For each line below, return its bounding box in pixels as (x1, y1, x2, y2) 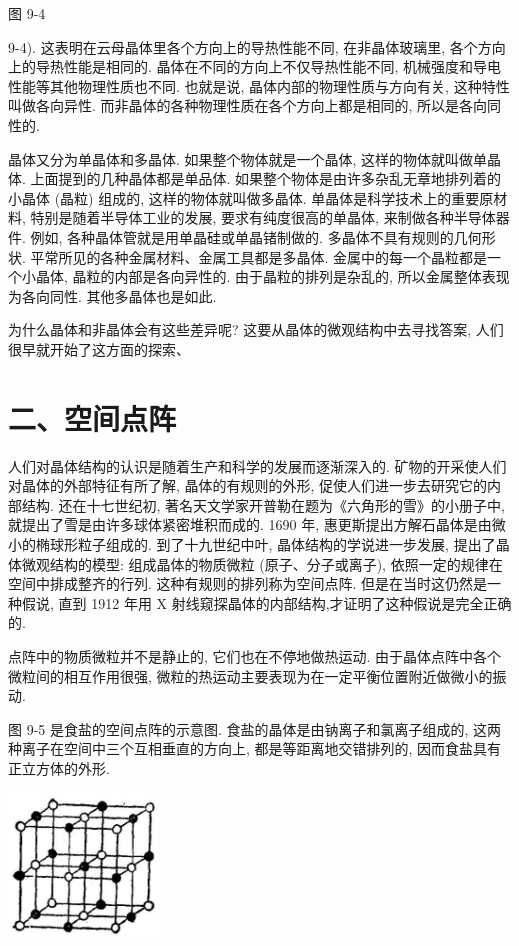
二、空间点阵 (8, 397, 177, 438)
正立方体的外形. (8, 757, 110, 778)
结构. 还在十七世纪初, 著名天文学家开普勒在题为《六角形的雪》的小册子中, (21, 494, 505, 515)
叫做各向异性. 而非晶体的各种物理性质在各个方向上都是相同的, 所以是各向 (8, 95, 488, 116)
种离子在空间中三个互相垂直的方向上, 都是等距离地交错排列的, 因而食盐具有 (8, 738, 502, 759)
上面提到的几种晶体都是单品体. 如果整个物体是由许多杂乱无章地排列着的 (30, 168, 502, 189)
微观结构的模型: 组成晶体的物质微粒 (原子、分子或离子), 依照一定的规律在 (21, 553, 503, 574)
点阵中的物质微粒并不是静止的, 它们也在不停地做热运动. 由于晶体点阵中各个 (8, 645, 502, 666)
